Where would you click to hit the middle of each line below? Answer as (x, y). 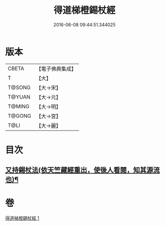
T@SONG (19, 87)
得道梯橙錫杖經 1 (22, 218)
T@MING (19, 106)
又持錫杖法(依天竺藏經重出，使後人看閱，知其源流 (82, 170)
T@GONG (19, 116)
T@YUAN (19, 97)
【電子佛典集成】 (56, 69)
